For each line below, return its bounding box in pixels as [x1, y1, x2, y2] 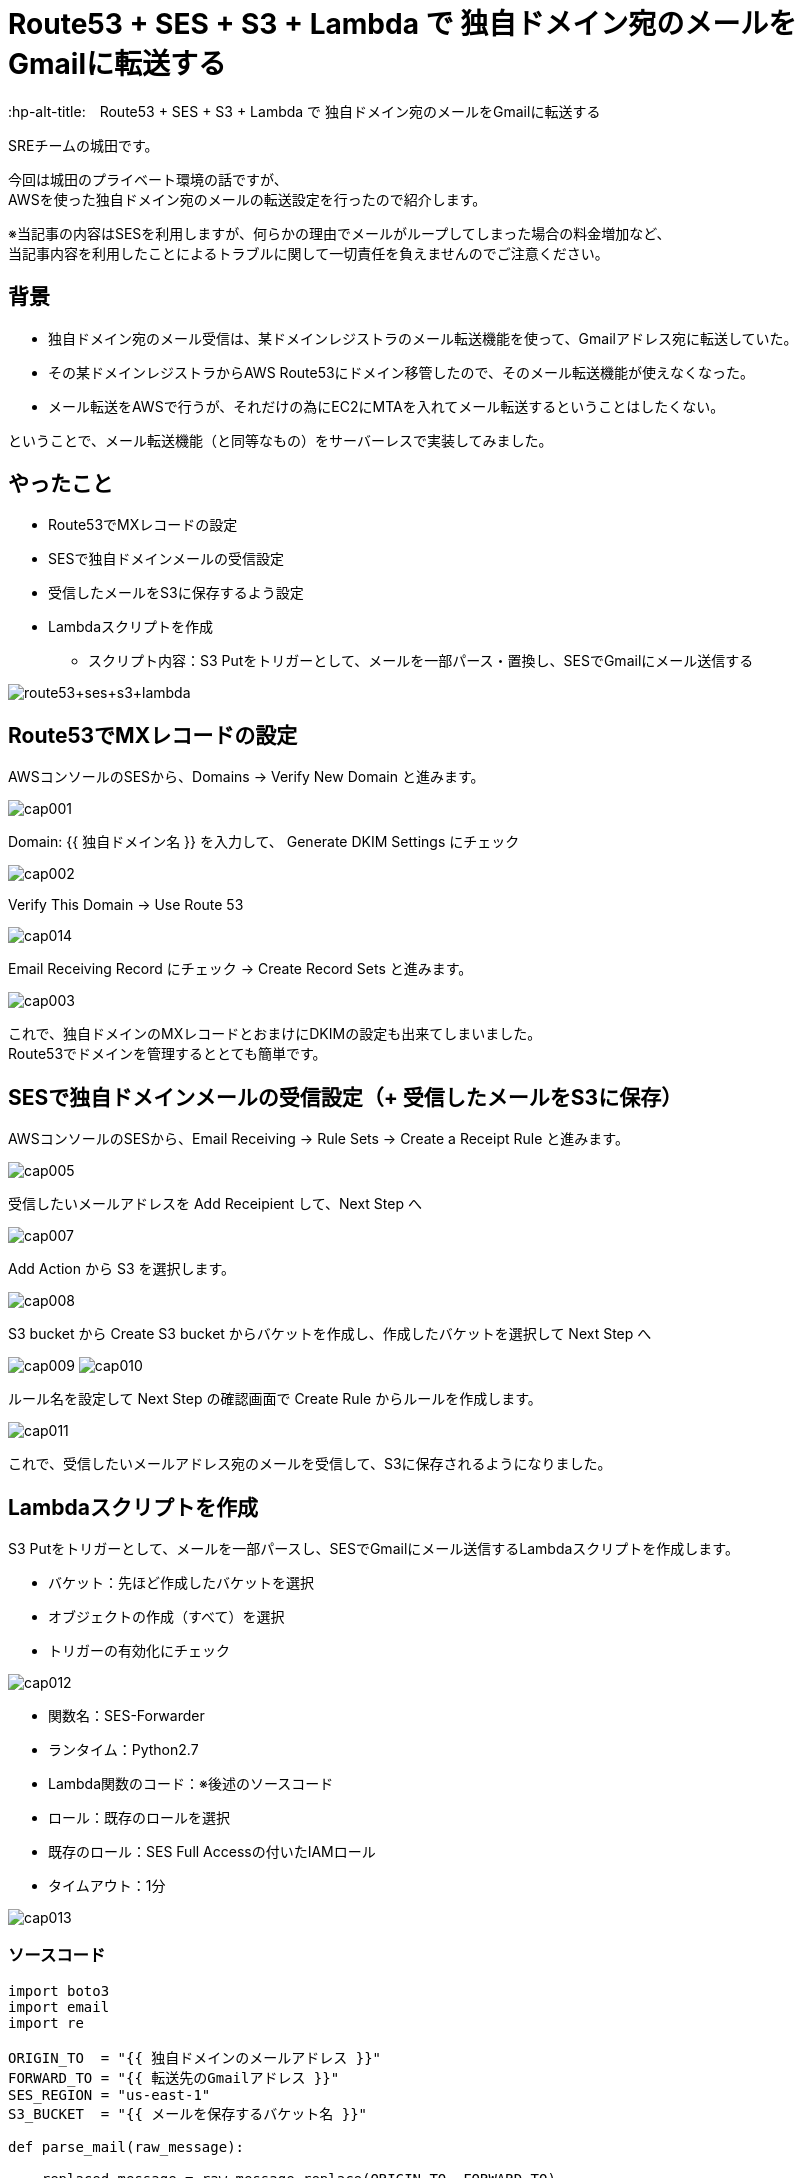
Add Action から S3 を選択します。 [8, 1260, 236, 1278]
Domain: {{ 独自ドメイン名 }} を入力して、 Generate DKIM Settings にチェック [8, 833, 520, 851]
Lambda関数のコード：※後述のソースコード [48, 1774, 334, 1792]
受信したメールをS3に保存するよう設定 [48, 584, 304, 602]
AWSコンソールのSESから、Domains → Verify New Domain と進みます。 [8, 768, 485, 786]
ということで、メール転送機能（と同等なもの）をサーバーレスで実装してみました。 [8, 431, 553, 449]
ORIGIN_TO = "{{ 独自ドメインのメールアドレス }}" [8, 2049, 382, 2066]
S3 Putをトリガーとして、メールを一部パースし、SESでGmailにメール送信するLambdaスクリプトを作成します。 [8, 1539, 739, 1557]
